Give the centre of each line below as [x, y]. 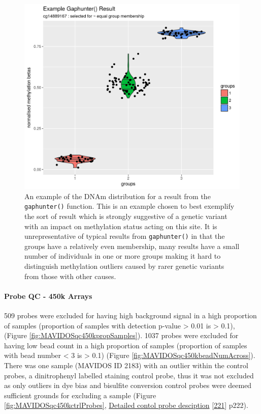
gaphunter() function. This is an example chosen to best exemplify [129, 206]
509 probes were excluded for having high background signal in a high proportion [130, 315]
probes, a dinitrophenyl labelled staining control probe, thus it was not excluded [129, 375]
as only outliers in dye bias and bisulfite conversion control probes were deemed [128, 385]
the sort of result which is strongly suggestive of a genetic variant [126, 216]
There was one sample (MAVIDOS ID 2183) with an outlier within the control [126, 365]
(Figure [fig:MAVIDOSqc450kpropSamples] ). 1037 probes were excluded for [121, 335]
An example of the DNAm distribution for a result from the [118, 196]
